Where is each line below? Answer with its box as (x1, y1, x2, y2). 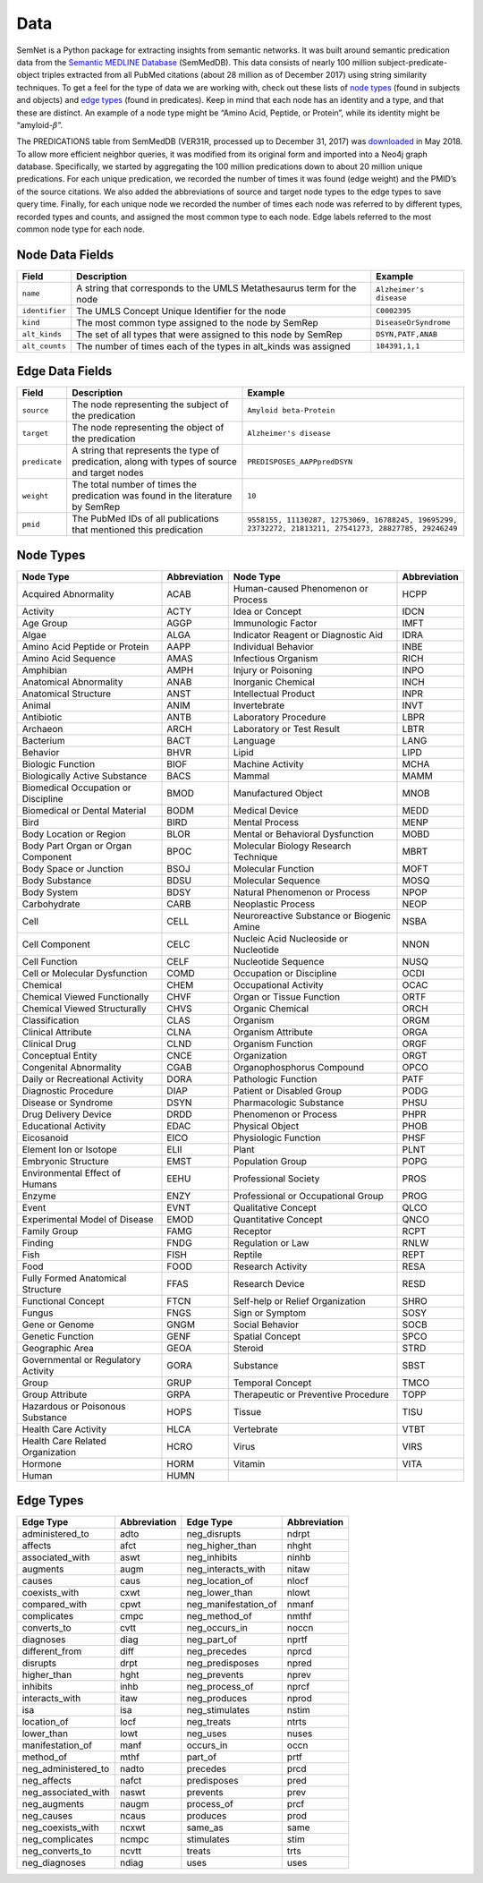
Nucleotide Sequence (233, 955, 325, 967)
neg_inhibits (186, 1551, 238, 1563)
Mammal (233, 770, 270, 782)
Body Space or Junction (21, 862, 124, 874)
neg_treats (186, 1716, 232, 1728)
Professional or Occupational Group (233, 1189, 385, 1202)
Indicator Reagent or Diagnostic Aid (233, 628, 384, 641)
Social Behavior (233, 1318, 300, 1331)
